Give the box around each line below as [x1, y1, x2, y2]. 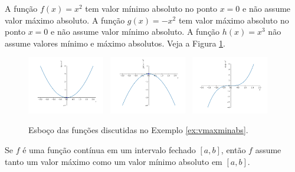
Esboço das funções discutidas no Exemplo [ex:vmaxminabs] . [28, 124, 248, 136]
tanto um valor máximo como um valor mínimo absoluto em [5, 155, 222, 167]
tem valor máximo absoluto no [178, 14, 289, 26]
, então [221, 143, 246, 156]
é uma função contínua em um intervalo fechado [22, 143, 196, 156]
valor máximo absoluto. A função [5, 14, 125, 26]
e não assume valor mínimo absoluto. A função [51, 25, 220, 38]
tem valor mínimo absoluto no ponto [85, 2, 218, 14]
